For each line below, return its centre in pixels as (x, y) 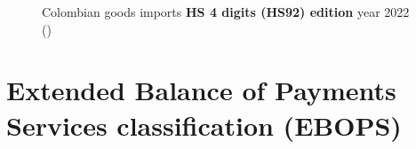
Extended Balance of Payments (201, 90)
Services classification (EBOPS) (204, 125)
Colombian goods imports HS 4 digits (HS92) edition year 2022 (226, 12)
